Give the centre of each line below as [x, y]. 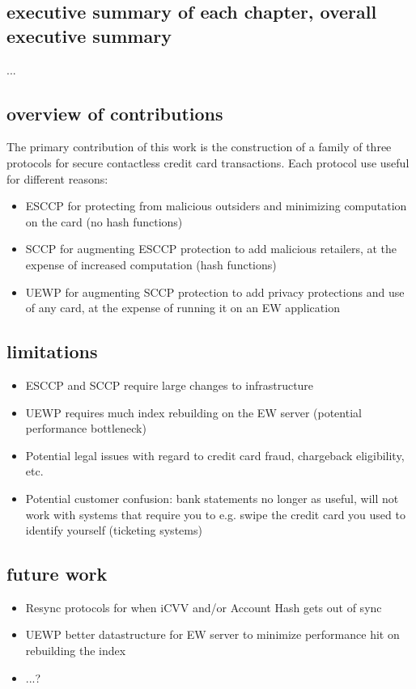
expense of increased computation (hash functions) [151, 264]
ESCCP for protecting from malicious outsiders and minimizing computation [216, 206]
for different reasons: [57, 178]
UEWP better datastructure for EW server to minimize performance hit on [212, 634]
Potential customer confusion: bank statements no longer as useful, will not [212, 498]
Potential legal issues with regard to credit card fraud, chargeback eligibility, [215, 455]
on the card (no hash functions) [104, 221]
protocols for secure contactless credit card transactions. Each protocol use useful [208, 162]
